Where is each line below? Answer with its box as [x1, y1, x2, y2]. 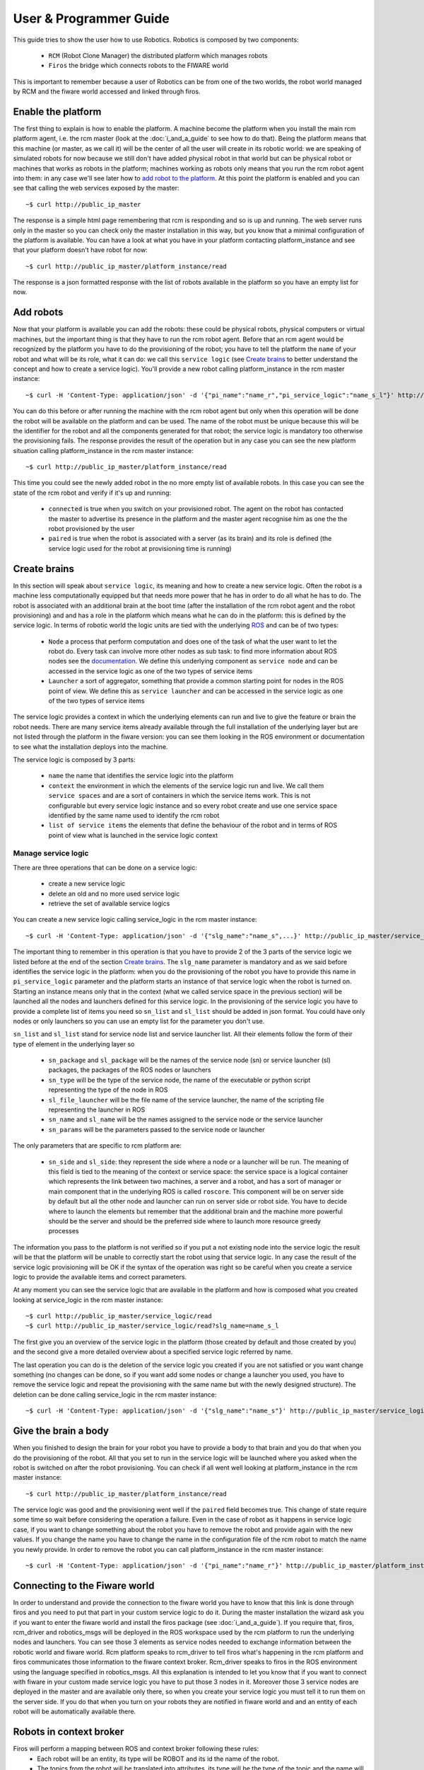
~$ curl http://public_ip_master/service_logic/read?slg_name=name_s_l [25, 1322, 279, 1330]
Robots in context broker [13, 1726, 124, 1738]
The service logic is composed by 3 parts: [13, 755, 136, 764]
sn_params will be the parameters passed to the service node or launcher [48, 1125, 265, 1134]
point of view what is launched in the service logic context [48, 830, 218, 839]
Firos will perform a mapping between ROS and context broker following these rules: [13, 1745, 259, 1753]
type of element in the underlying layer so [13, 1039, 135, 1048]
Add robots [13, 307, 64, 319]
